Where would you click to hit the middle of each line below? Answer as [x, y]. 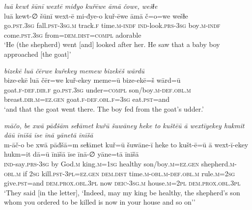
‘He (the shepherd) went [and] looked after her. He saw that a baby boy [112, 44]
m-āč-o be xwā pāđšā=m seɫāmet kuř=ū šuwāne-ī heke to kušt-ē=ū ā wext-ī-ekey [126, 144]
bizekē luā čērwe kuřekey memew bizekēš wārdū [74, 70]
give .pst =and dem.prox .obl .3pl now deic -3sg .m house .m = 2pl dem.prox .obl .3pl [122, 183]
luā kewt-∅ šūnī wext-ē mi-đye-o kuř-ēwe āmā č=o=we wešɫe [96, 15]
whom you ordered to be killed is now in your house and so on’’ [100, 202]
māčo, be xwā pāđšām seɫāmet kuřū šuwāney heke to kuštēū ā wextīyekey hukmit [124, 125]
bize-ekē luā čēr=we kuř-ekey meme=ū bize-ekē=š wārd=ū [92, 80]
